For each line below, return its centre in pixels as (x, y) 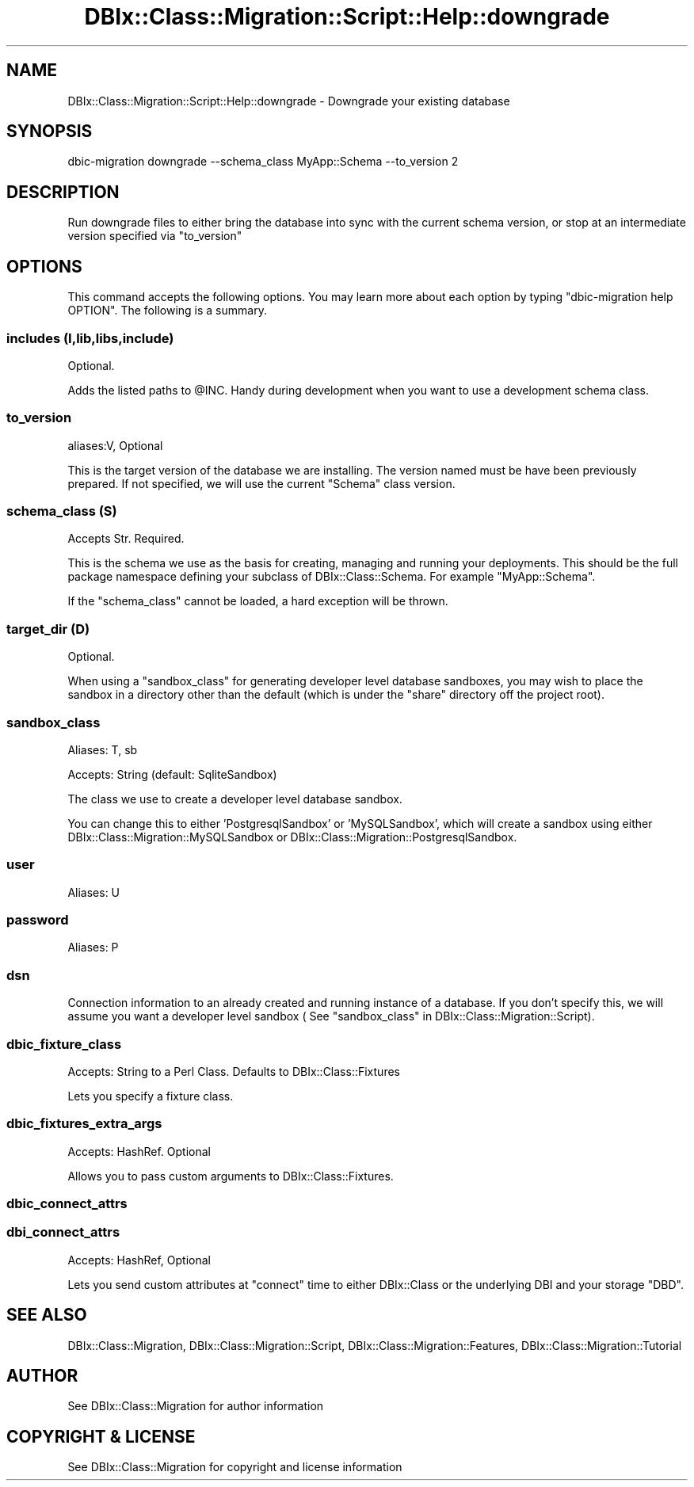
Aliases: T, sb (103, 749)
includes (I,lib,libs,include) (90, 338)
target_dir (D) (48, 629)
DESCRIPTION (63, 192)
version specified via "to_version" (155, 236)
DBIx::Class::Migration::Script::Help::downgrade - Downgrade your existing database (289, 101)
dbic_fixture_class (64, 1044)
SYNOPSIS (50, 132)
